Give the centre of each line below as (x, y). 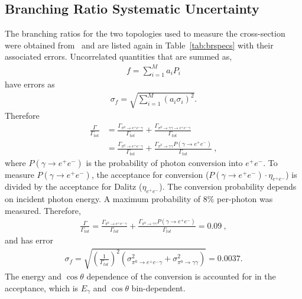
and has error (29, 240)
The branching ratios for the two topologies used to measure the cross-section (145, 33)
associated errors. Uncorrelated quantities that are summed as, (118, 56)
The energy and (33, 276)
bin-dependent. (158, 287)
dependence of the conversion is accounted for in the (181, 276)
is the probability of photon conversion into (164, 162)
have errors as (30, 84)
